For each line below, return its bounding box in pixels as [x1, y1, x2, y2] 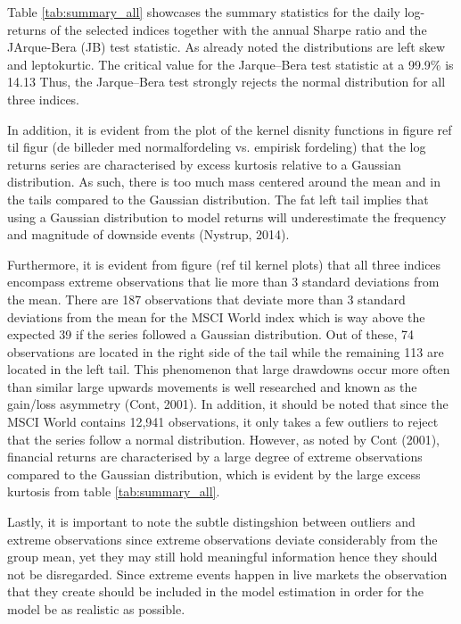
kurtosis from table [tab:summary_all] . [7, 482, 220, 501]
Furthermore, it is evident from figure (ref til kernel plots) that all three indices [7, 254, 441, 273]
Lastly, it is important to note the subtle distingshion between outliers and [7, 512, 416, 531]
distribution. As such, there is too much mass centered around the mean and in [7, 172, 440, 191]
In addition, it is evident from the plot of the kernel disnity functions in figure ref [7, 120, 452, 138]
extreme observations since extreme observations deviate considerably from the [7, 529, 438, 548]
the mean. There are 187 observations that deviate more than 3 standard [7, 289, 406, 308]
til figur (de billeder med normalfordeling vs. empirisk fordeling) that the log [7, 137, 426, 156]
